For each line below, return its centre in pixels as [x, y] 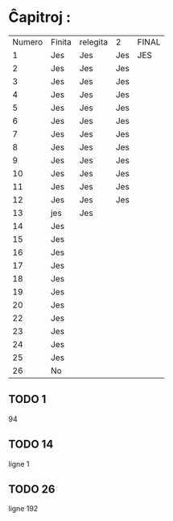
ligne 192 [23, 509]
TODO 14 [31, 445]
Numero [28, 42]
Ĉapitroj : [39, 17]
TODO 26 [32, 489]
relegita [94, 42]
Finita [62, 42]
